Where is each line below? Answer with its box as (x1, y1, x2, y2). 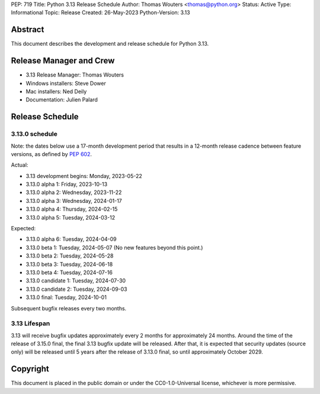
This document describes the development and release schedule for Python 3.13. (11, 40, 209, 47)
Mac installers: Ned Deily (25, 88, 87, 95)
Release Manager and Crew (11, 56, 115, 66)
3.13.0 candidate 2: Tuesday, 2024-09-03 (25, 285, 127, 293)
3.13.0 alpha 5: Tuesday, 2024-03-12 (25, 214, 116, 221)
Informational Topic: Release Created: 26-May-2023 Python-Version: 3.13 (11, 9, 190, 16)
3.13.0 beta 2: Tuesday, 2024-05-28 (25, 252, 114, 259)
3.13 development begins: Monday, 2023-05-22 (25, 172, 142, 179)
